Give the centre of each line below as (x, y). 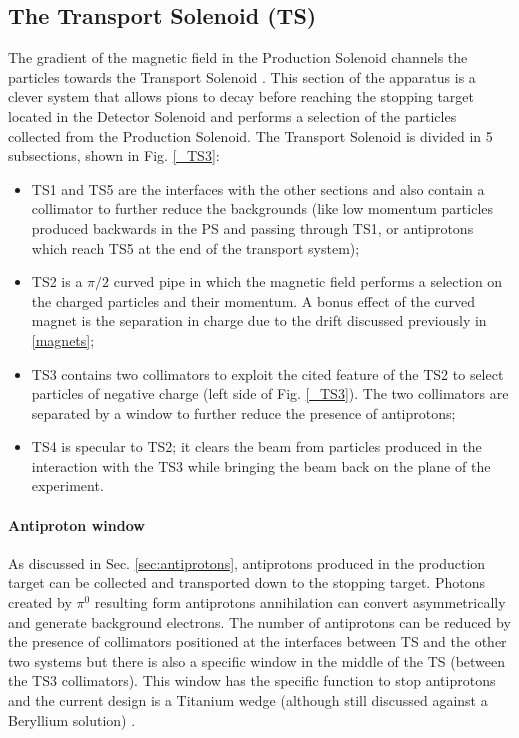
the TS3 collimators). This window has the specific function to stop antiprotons (252, 680)
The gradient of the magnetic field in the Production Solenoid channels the (238, 57)
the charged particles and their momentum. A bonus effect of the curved (253, 300)
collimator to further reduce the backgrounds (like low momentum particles (262, 208)
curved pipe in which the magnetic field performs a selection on (308, 281)
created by (40, 602)
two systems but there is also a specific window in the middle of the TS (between (257, 660)
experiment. (67, 485)
